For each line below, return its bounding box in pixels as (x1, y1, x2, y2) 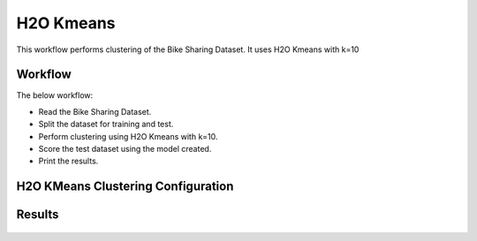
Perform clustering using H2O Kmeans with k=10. (38, 131, 218, 141)
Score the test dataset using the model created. (38, 144, 212, 154)
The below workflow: (16, 90, 94, 101)
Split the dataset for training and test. (38, 119, 174, 130)
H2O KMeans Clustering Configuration (16, 179, 234, 194)
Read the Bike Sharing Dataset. (38, 106, 152, 117)
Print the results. (38, 155, 99, 167)
